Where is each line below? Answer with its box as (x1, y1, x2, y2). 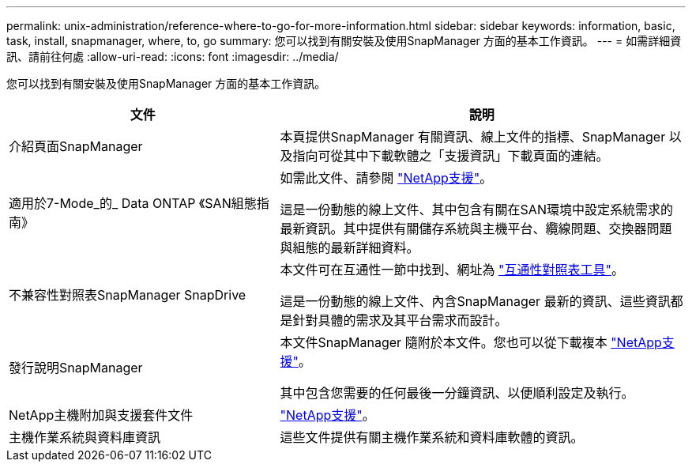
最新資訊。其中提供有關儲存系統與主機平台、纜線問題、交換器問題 (280, 221, 672, 236)
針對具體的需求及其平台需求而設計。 (292, 312, 508, 328)
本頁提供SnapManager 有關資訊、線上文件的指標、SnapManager (280, 129, 666, 145)
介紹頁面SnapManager (9, 138, 143, 154)
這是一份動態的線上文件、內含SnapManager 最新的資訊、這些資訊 (280, 293, 671, 309)
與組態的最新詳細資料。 (280, 240, 419, 255)
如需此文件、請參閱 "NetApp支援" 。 (280, 170, 493, 186)
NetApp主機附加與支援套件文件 (9, 407, 194, 423)
